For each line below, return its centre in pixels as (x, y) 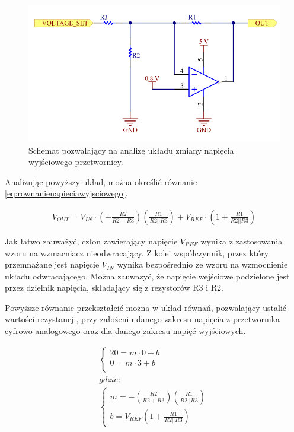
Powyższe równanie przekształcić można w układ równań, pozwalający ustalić (146, 307)
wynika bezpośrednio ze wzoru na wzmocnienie (202, 264)
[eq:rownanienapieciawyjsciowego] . (66, 193)
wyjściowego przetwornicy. (76, 162)
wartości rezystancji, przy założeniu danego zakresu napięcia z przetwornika (143, 319)
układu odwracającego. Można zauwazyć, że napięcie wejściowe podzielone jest (147, 276)
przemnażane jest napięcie (52, 264)
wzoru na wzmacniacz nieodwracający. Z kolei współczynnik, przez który (137, 252)
